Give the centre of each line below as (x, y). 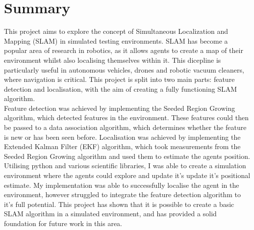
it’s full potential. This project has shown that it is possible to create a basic (119, 204)
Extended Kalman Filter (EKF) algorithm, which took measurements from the (122, 146)
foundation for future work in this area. (63, 223)
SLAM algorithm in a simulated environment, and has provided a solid (110, 214)
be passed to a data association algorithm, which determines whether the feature (125, 127)
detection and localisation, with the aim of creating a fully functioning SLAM (121, 89)
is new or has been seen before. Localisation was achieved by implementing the (122, 137)
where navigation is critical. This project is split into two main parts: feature (119, 79)
